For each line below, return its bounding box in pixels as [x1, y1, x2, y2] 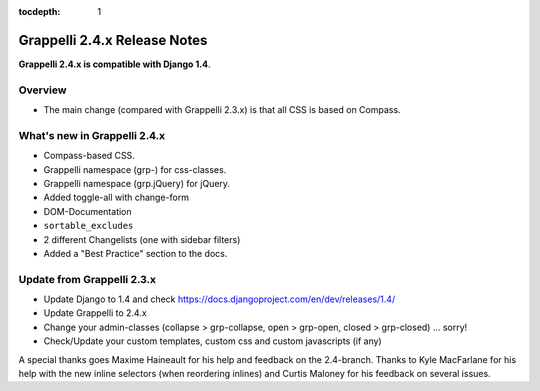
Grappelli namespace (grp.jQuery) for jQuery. [43, 177, 230, 189]
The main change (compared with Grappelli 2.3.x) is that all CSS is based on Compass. [43, 104, 401, 116]
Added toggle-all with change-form [43, 191, 190, 204]
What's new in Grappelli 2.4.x [18, 128, 166, 142]
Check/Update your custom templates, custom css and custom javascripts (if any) [43, 335, 382, 347]
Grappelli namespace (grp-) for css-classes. [43, 163, 227, 175]
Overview [18, 83, 67, 97]
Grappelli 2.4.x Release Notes [18, 31, 208, 49]
